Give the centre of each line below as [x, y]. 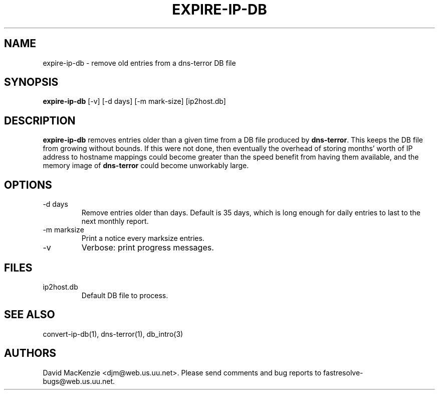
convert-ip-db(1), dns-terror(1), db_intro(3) [113, 334]
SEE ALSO [30, 315]
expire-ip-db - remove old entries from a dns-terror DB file [139, 63]
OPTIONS [28, 185]
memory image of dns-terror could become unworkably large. [146, 166]
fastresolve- [343, 372]
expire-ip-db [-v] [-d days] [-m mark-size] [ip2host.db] [134, 101]
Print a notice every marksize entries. [143, 238]
